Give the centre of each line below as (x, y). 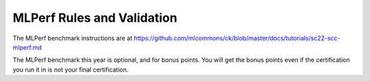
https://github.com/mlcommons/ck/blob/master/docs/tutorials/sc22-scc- (237, 38)
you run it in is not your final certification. (71, 69)
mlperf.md (27, 47)
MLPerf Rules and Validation (95, 18)
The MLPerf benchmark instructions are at (73, 38)
